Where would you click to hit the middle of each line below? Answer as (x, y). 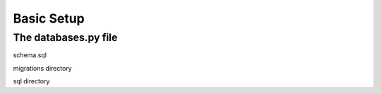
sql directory (31, 81)
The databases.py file (65, 37)
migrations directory (42, 68)
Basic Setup (49, 18)
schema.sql (30, 55)
